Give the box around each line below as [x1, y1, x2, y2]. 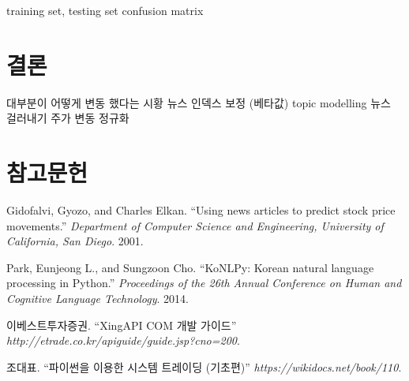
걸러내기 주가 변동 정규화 [6, 110, 129, 126]
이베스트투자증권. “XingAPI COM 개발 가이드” [6, 316, 237, 333]
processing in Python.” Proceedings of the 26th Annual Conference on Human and [6, 275, 402, 291]
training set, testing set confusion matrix [6, 2, 204, 18]
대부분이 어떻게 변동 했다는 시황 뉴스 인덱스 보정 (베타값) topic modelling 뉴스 [6, 94, 391, 110]
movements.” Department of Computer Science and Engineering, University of [6, 217, 384, 233]
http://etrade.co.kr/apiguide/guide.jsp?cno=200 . [6, 332, 240, 349]
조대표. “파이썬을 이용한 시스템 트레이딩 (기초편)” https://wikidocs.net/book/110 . [6, 358, 402, 375]
